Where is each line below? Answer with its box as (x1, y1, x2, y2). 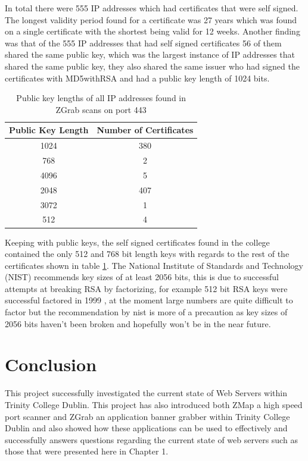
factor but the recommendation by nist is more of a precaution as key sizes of (5, 306, 288, 318)
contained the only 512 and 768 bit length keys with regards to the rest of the (5, 247, 290, 260)
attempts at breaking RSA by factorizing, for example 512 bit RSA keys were (5, 282, 288, 294)
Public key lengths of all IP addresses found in (16, 92, 186, 104)
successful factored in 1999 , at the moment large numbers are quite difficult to (5, 294, 293, 306)
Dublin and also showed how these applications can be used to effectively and (5, 422, 288, 434)
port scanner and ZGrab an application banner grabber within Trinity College (5, 410, 290, 422)
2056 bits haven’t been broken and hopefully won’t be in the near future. (5, 317, 271, 330)
